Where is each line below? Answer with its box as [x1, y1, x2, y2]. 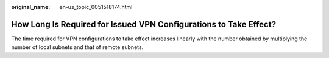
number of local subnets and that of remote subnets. [11, 43, 144, 51]
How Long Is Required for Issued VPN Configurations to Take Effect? [11, 19, 277, 30]
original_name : [11, 4, 51, 10]
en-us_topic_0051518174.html [59, 4, 133, 10]
